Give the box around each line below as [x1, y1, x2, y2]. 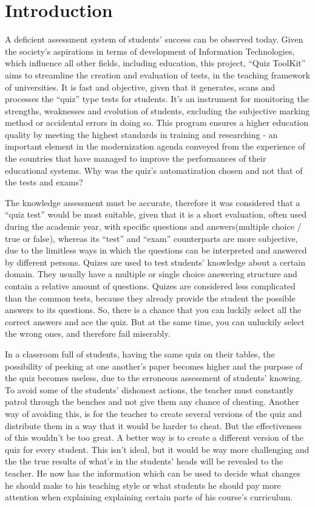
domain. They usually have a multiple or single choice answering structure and [5, 267, 297, 280]
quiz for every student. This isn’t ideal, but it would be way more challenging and [5, 443, 310, 455]
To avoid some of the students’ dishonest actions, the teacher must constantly [5, 383, 294, 396]
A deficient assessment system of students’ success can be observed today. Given [5, 33, 303, 46]
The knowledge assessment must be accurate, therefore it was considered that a [5, 196, 300, 209]
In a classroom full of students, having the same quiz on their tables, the [5, 347, 275, 360]
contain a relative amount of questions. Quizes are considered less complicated [5, 280, 296, 292]
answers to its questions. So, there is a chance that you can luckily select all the [5, 303, 302, 316]
